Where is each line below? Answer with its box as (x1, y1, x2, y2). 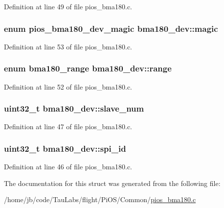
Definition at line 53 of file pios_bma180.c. (4, 41, 133, 51)
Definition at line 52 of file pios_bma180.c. (4, 81, 133, 92)
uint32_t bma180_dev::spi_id (4, 142, 126, 154)
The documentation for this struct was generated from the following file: (4, 178, 221, 188)
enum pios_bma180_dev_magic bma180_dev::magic (4, 22, 218, 34)
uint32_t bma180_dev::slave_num (4, 102, 144, 115)
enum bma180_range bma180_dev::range (4, 62, 172, 74)
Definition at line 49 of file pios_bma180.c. (4, 1, 133, 11)
